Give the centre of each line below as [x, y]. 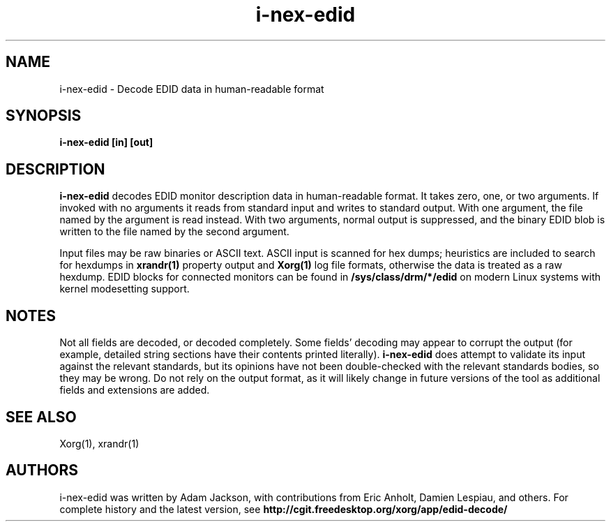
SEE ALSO [41, 417]
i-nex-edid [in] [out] [106, 142]
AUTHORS [42, 470]
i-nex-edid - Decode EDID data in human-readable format [192, 89]
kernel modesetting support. [125, 289]
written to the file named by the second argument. [174, 232]
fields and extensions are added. [135, 390]
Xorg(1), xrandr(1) [99, 443]
